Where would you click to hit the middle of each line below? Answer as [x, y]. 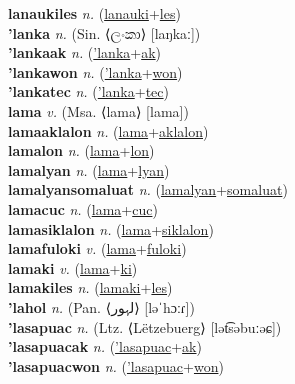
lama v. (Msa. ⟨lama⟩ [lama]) [98, 110]
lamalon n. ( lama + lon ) [81, 150]
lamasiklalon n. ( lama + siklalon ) [111, 228]
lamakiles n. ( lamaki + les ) [90, 287]
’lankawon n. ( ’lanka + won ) [95, 71]
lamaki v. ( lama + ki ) [73, 267]
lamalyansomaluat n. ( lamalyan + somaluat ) [148, 189]
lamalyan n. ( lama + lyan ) [89, 169]
